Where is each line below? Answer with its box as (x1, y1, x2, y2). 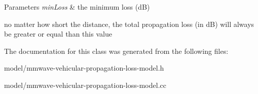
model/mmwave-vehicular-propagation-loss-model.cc (4, 79, 166, 90)
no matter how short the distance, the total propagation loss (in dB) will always (4, 18, 254, 29)
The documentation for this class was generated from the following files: (4, 45, 228, 56)
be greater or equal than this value (4, 28, 112, 39)
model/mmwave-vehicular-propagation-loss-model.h (4, 62, 164, 73)
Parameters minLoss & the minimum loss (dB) (4, 2, 150, 12)
